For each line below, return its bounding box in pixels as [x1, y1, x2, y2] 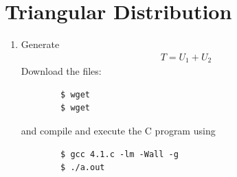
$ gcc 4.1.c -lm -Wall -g [60, 149, 179, 159]
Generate [21, 37, 60, 51]
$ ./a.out [60, 163, 105, 173]
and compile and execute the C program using [21, 123, 216, 137]
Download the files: [21, 64, 102, 78]
